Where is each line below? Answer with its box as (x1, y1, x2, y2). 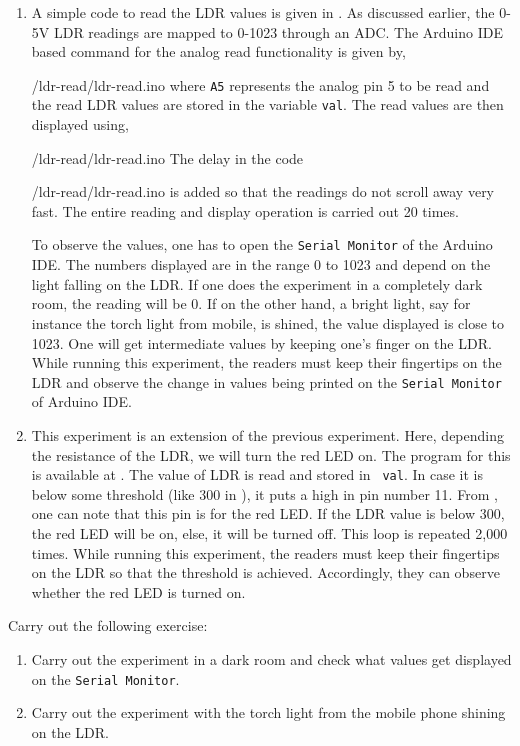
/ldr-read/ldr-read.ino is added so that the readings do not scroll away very (31, 181, 495, 202)
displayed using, (31, 114, 129, 135)
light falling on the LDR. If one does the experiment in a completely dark (31, 273, 483, 294)
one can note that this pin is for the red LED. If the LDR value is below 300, (31, 503, 505, 524)
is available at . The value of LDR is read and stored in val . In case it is (31, 464, 483, 485)
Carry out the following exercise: (8, 615, 208, 636)
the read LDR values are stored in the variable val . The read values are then (31, 94, 504, 115)
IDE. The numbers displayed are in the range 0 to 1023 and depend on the (31, 254, 491, 275)
